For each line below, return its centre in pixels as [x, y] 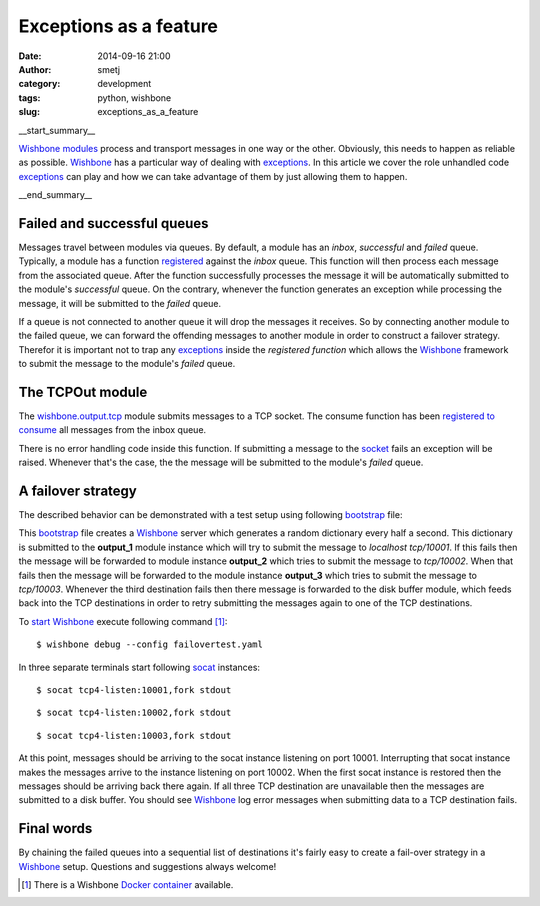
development [124, 84]
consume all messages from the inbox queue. [112, 430]
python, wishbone [134, 97]
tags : [29, 97]
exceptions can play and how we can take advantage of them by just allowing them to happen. [213, 176]
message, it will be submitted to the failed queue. [120, 303]
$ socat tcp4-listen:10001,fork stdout [134, 689]
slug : [29, 112]
